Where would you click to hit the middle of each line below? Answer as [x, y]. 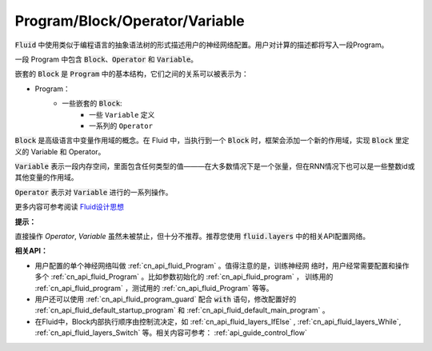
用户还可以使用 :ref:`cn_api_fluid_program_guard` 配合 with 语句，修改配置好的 [166, 299]
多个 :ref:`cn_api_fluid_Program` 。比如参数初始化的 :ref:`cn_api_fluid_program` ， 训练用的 [184, 277]
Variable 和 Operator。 [68, 151]
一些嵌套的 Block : [92, 103]
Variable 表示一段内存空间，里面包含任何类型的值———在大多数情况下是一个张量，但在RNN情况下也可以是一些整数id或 [215, 166]
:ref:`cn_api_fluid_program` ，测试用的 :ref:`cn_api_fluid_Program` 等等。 [154, 288]
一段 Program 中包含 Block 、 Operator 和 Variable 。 [106, 59]
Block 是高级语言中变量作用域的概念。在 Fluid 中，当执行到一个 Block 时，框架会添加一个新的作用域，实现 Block [204, 141]
